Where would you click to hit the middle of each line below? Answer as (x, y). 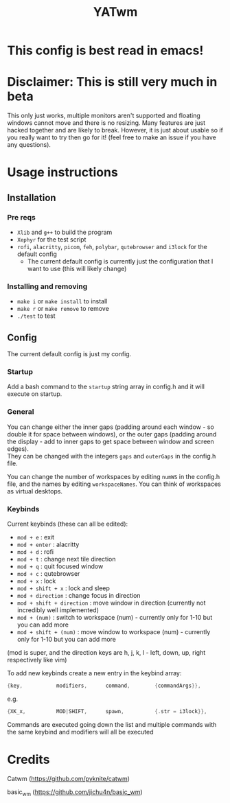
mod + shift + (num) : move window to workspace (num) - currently (114, 632)
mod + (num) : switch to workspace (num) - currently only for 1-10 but (115, 617)
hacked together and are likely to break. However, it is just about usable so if (115, 130)
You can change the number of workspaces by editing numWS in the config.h (114, 476)
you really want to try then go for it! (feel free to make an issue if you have (112, 137)
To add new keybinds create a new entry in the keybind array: (94, 673)
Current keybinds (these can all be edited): (68, 524)
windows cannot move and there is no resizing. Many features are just (106, 123)
